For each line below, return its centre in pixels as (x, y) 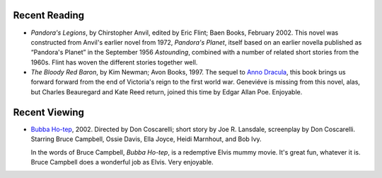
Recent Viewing (49, 112)
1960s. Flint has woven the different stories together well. (114, 62)
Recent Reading (49, 15)
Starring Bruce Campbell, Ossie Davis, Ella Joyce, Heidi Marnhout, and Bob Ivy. (146, 139)
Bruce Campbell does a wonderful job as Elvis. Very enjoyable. (122, 162)
